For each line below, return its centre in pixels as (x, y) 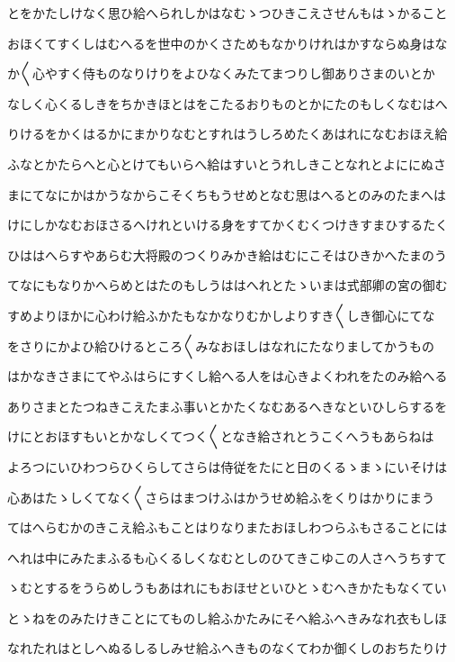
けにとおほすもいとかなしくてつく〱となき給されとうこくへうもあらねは (221, 436)
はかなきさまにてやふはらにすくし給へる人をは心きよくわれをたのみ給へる (227, 376)
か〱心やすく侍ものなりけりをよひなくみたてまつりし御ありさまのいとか (221, 73)
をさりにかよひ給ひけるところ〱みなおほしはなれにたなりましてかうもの (221, 345)
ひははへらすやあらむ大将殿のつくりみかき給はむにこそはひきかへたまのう (227, 254)
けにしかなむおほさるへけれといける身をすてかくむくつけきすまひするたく (228, 225)
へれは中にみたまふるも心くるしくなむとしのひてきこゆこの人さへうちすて (227, 557)
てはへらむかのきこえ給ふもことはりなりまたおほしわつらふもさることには (227, 527)
